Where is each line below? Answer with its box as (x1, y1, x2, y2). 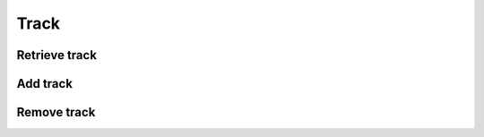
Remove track (16, 105, 96, 120)
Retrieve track (16, 47, 98, 63)
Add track (16, 76, 73, 91)
